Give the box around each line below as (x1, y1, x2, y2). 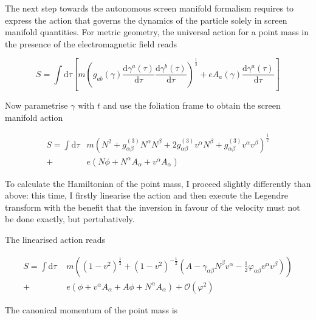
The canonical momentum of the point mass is (5, 303, 178, 316)
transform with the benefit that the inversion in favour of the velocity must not (5, 200, 300, 213)
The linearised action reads (5, 233, 106, 246)
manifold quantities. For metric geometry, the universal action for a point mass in (5, 26, 309, 38)
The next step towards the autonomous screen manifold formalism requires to (5, 2, 294, 14)
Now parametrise (5, 99, 68, 112)
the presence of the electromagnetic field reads (5, 37, 177, 50)
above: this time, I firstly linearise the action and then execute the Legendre (5, 189, 289, 202)
